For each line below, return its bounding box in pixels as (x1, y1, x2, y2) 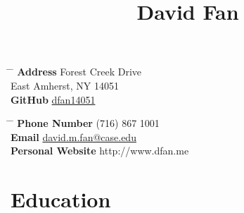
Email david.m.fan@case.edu (11, 129, 136, 144)
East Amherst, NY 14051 (11, 78, 119, 92)
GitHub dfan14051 (11, 92, 96, 107)
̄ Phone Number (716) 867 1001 (11, 116, 160, 130)
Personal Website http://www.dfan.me (11, 143, 189, 158)
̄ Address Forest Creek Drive (11, 64, 142, 79)
